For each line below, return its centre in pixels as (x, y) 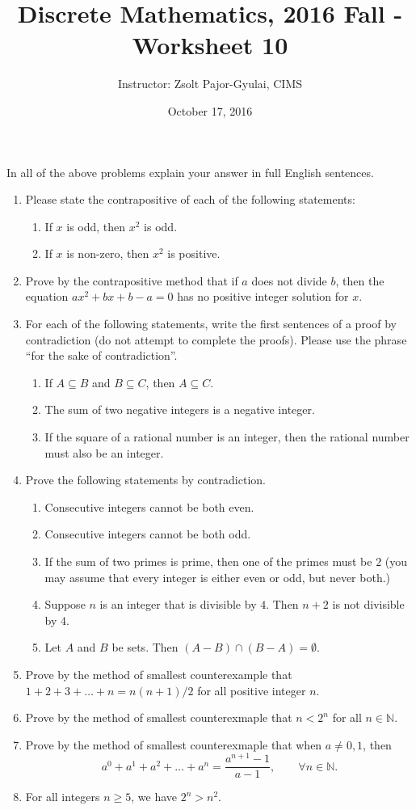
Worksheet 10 (210, 45)
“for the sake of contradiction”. (101, 355)
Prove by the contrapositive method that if (132, 280)
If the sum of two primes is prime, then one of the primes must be (208, 561)
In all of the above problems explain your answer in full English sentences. (190, 172)
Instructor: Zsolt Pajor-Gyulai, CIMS (210, 84)
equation (47, 296)
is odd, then (96, 226)
